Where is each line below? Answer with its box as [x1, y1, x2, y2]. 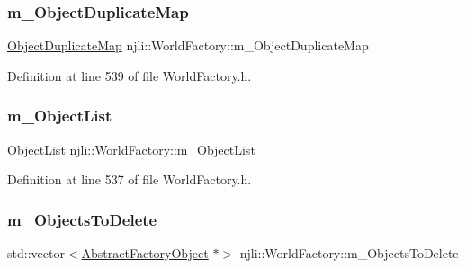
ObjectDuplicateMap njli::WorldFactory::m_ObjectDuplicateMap [7, 36, 369, 55]
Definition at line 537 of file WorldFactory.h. [7, 170, 252, 189]
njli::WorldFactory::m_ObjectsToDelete [239, 244, 459, 263]
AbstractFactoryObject [81, 244, 209, 263]
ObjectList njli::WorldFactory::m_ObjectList [7, 139, 255, 158]
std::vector [7, 244, 65, 263]
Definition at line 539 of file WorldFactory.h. [7, 66, 252, 85]
